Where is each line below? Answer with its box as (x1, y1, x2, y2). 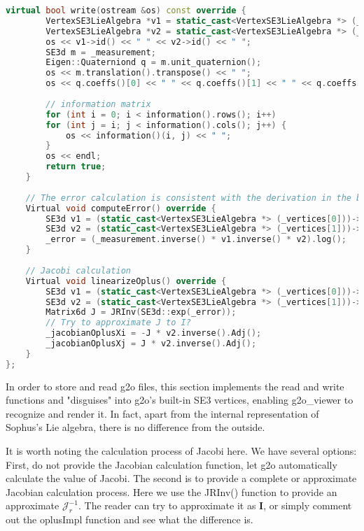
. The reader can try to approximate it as (78, 498, 256, 513)
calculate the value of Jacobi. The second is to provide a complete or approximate (6, 471, 357, 486)
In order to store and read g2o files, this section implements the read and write (6, 378, 344, 393)
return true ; (45, 162, 106, 172)
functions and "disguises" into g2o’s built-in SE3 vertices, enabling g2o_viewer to (6, 392, 353, 407)
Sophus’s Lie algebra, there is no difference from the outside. (6, 420, 265, 434)
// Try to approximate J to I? (45, 318, 191, 328)
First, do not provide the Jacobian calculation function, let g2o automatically (6, 457, 337, 472)
